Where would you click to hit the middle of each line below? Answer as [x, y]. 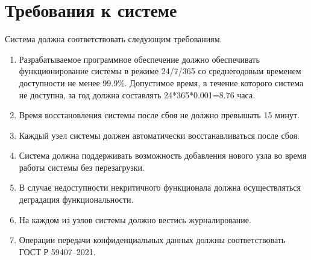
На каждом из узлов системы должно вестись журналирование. [135, 219]
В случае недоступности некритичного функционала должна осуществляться [160, 187]
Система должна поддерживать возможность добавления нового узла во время [163, 155]
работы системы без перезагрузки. [82, 167]
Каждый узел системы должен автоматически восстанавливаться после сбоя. [159, 135]
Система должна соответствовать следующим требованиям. [114, 39]
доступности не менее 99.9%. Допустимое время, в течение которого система [161, 82]
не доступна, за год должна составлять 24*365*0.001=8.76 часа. [137, 94]
